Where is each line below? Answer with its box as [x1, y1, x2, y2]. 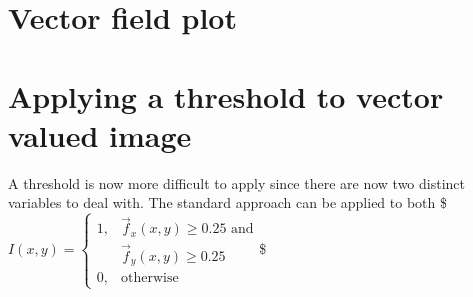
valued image [8, 114, 192, 155]
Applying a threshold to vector [8, 75, 444, 116]
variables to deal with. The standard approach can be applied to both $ [8, 192, 447, 213]
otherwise [121, 271, 179, 286]
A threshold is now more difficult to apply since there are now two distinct [8, 172, 465, 193]
